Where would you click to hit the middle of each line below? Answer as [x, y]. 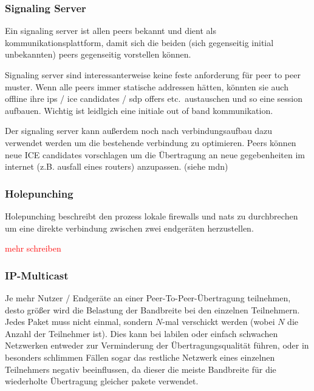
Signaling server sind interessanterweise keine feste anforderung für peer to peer [153, 75]
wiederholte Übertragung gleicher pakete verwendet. [102, 381]
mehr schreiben [33, 248]
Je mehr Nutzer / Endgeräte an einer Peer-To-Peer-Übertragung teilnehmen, [148, 297]
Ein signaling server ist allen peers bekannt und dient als [111, 31]
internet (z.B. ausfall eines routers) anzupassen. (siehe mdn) [117, 166]
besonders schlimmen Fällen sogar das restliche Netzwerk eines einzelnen [140, 357]
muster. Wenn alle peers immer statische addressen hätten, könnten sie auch [147, 86]
